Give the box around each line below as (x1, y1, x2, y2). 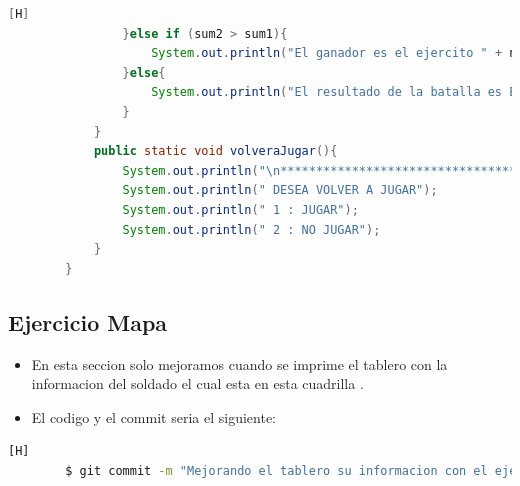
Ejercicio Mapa (8, 306, 168, 337)
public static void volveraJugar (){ (93, 144, 338, 159)
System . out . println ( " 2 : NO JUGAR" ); (122, 222, 381, 237)
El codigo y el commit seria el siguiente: (31, 406, 276, 427)
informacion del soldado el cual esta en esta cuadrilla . (31, 373, 364, 394)
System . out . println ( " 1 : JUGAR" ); (122, 202, 359, 217)
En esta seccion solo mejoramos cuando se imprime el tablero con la (31, 353, 448, 374)
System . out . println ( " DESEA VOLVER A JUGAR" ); (122, 183, 438, 198)
